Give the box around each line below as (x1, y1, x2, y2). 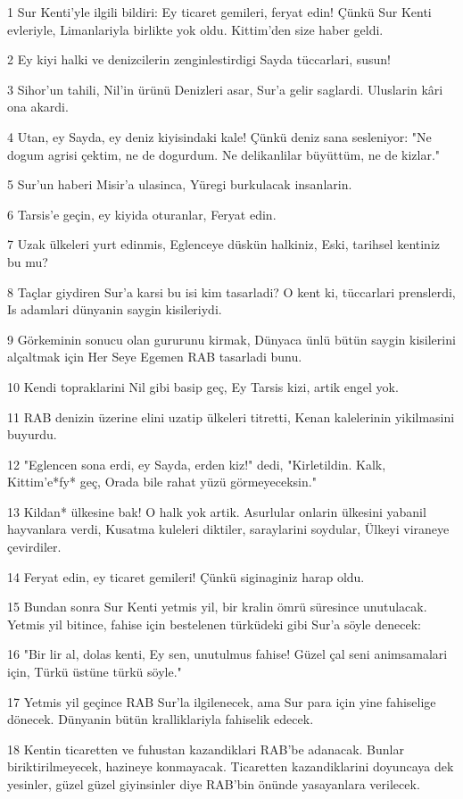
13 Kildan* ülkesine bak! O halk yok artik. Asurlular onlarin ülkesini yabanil (7, 502, 426, 520)
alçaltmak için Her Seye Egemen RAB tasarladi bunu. (7, 347, 302, 366)
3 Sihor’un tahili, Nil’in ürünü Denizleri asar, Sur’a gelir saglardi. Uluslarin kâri (7, 79, 443, 98)
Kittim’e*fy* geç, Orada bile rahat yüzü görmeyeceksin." (7, 472, 317, 491)
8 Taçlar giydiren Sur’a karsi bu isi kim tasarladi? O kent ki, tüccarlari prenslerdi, (7, 282, 456, 301)
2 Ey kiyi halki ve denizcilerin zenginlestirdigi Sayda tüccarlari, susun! (7, 50, 391, 69)
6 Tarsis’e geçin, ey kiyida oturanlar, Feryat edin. (7, 204, 277, 223)
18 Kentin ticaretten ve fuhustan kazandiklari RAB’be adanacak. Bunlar (7, 739, 404, 758)
